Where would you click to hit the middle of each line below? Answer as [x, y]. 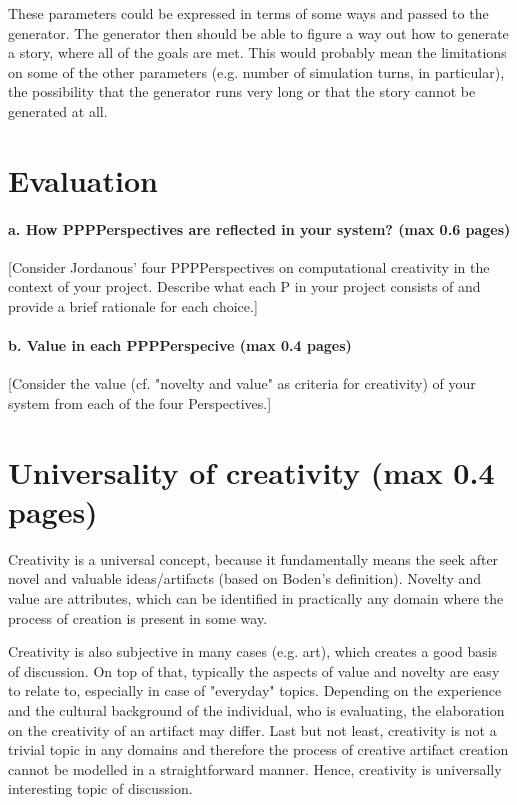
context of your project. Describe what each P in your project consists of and [244, 286]
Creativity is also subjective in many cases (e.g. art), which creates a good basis [253, 651]
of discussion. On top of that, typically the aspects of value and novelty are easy [254, 670]
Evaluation [83, 179]
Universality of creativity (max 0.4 [251, 471]
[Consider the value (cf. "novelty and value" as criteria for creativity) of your [242, 383]
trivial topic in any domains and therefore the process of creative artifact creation [258, 749]
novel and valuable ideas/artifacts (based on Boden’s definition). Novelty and [245, 578]
